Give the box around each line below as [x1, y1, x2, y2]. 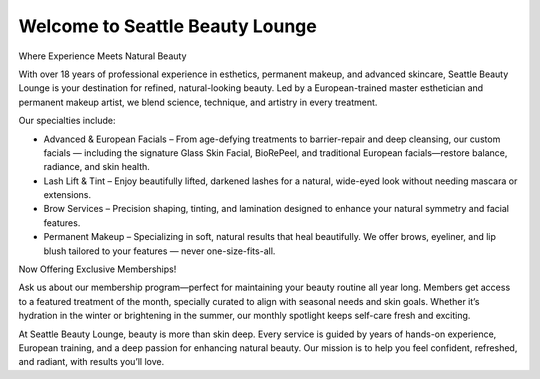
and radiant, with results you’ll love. [18, 356, 165, 368]
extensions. [43, 189, 92, 201]
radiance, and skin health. [43, 161, 150, 173]
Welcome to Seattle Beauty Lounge [18, 15, 317, 37]
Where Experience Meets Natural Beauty [18, 50, 187, 62]
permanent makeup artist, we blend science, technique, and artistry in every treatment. [18, 96, 378, 108]
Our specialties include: [18, 115, 116, 127]
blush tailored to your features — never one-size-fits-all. [43, 245, 276, 257]
